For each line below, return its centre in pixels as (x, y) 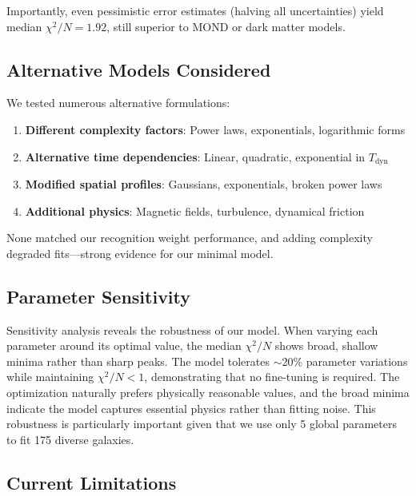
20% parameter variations (345, 361)
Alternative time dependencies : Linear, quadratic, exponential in (195, 156)
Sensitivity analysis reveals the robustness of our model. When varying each (192, 329)
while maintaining (50, 377)
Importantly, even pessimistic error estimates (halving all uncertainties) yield (195, 10)
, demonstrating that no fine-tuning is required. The (272, 377)
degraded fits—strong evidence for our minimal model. (140, 253)
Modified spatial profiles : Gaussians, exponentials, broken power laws (204, 184)
